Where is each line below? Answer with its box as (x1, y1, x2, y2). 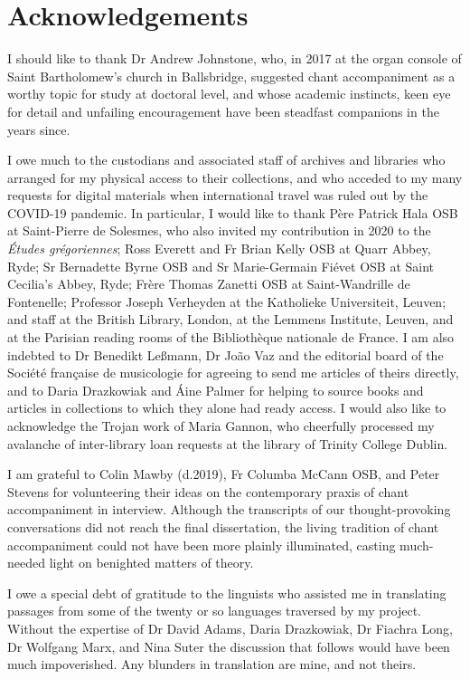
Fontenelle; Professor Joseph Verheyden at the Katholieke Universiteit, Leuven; (7, 292, 446, 311)
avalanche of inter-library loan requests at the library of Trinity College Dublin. (7, 434, 448, 453)
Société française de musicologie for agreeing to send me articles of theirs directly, (7, 363, 459, 382)
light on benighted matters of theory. (49, 553, 254, 572)
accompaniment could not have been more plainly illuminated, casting (7, 535, 396, 554)
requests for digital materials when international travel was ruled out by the (7, 186, 428, 205)
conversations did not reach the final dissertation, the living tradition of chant (7, 517, 439, 536)
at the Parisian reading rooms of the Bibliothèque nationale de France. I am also (7, 328, 455, 347)
